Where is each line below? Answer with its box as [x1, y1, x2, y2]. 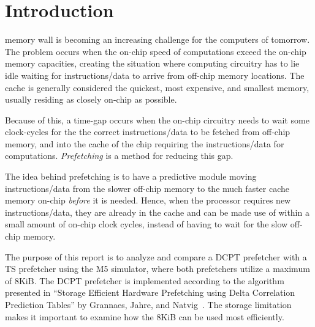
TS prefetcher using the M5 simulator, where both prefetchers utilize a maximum [5, 262, 310, 275]
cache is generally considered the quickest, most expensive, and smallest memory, [5, 81, 309, 94]
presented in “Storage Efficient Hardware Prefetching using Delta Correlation [5, 286, 295, 299]
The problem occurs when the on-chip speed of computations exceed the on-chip [5, 45, 306, 57]
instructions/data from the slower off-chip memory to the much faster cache [5, 182, 290, 194]
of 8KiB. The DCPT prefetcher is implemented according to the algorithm [5, 274, 284, 287]
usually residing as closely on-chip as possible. [5, 93, 177, 106]
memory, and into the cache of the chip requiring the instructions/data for [5, 137, 284, 150]
